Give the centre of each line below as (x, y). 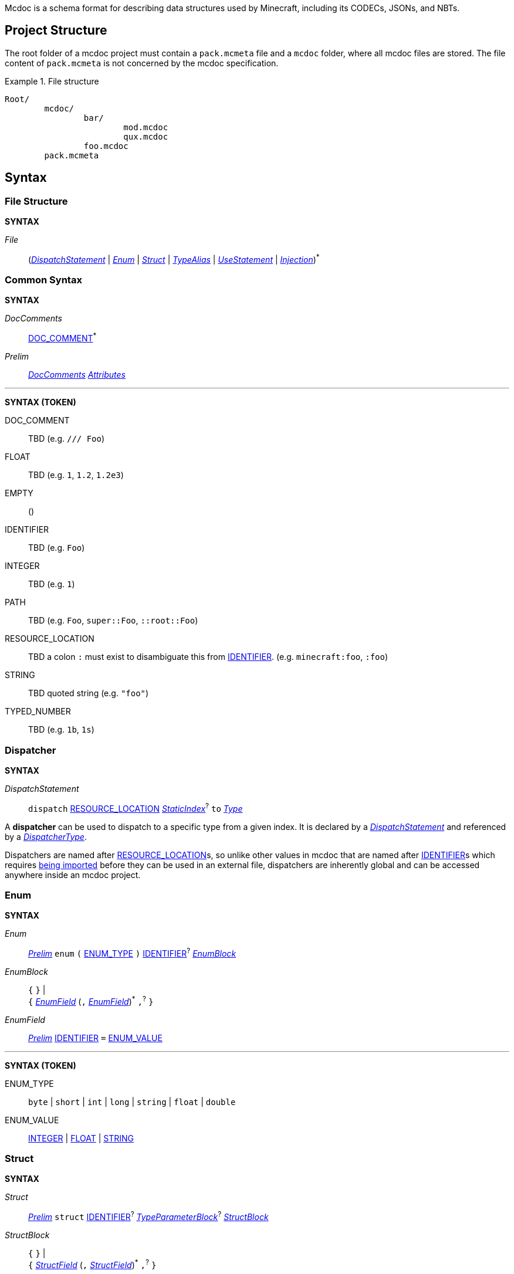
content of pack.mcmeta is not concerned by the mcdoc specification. (142, 63)
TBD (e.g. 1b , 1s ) (61, 730)
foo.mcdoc (106, 146)
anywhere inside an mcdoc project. (73, 875)
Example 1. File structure (52, 81)
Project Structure (56, 31)
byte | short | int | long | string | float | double (132, 1102)
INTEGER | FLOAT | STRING (81, 1138)
